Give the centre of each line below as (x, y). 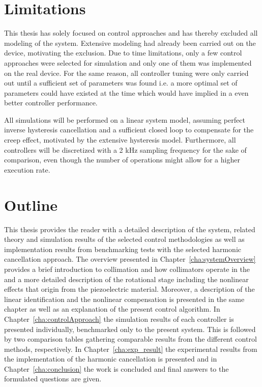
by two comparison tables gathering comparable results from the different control (130, 339)
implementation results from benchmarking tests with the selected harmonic (123, 249)
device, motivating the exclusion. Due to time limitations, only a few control (123, 53)
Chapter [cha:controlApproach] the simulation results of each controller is (119, 319)
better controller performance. (51, 103)
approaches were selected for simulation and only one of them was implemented (128, 62)
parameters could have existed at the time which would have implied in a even (126, 92)
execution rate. (27, 169)
